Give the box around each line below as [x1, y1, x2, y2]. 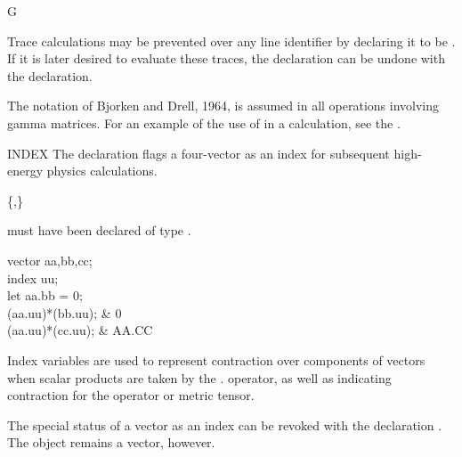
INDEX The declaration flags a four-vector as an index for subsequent [7, 143, 390, 162]
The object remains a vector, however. [7, 433, 215, 452]
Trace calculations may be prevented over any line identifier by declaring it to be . [7, 31, 456, 50]
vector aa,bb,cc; [7, 250, 93, 269]
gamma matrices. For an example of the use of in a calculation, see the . [7, 113, 401, 132]
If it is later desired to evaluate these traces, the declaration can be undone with [7, 49, 445, 68]
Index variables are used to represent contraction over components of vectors [7, 350, 426, 369]
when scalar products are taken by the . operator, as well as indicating [7, 368, 392, 387]
